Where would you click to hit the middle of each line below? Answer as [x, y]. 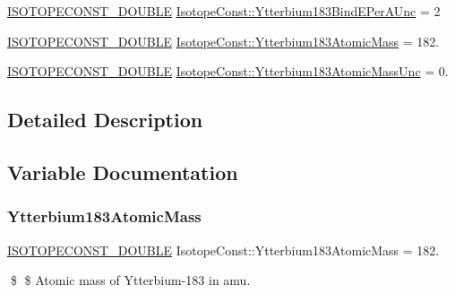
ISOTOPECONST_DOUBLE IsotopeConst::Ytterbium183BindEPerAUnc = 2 [224, 11]
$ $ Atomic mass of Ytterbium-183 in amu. [130, 280]
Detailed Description [105, 120]
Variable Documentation [123, 172]
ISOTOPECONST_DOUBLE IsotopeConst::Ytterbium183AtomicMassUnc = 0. [228, 71]
